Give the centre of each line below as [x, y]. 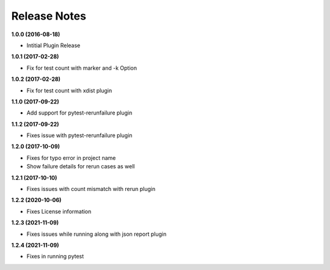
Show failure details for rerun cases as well [81, 167]
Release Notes [49, 16]
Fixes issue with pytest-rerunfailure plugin [79, 135]
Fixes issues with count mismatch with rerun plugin [91, 189]
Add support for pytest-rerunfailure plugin [79, 113]
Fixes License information [59, 211]
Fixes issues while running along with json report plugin [97, 234]
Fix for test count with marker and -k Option [82, 68]
